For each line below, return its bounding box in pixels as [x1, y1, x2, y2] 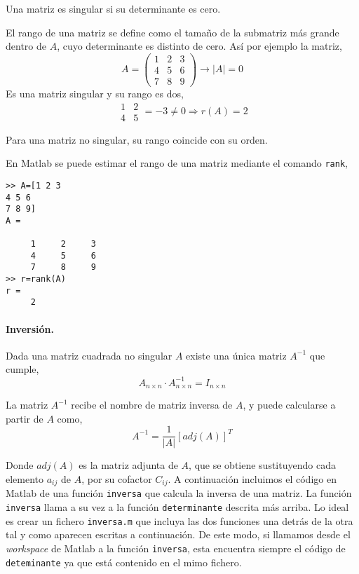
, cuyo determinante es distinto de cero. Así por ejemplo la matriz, [57, 39, 342, 53]
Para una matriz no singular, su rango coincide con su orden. [6, 132, 268, 146]
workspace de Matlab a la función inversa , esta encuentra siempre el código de [6, 540, 346, 555]
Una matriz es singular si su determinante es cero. [6, 1, 221, 15]
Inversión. [6, 321, 54, 336]
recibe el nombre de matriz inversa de [71, 397, 233, 411]
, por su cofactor [81, 471, 152, 486]
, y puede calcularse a [243, 397, 336, 411]
